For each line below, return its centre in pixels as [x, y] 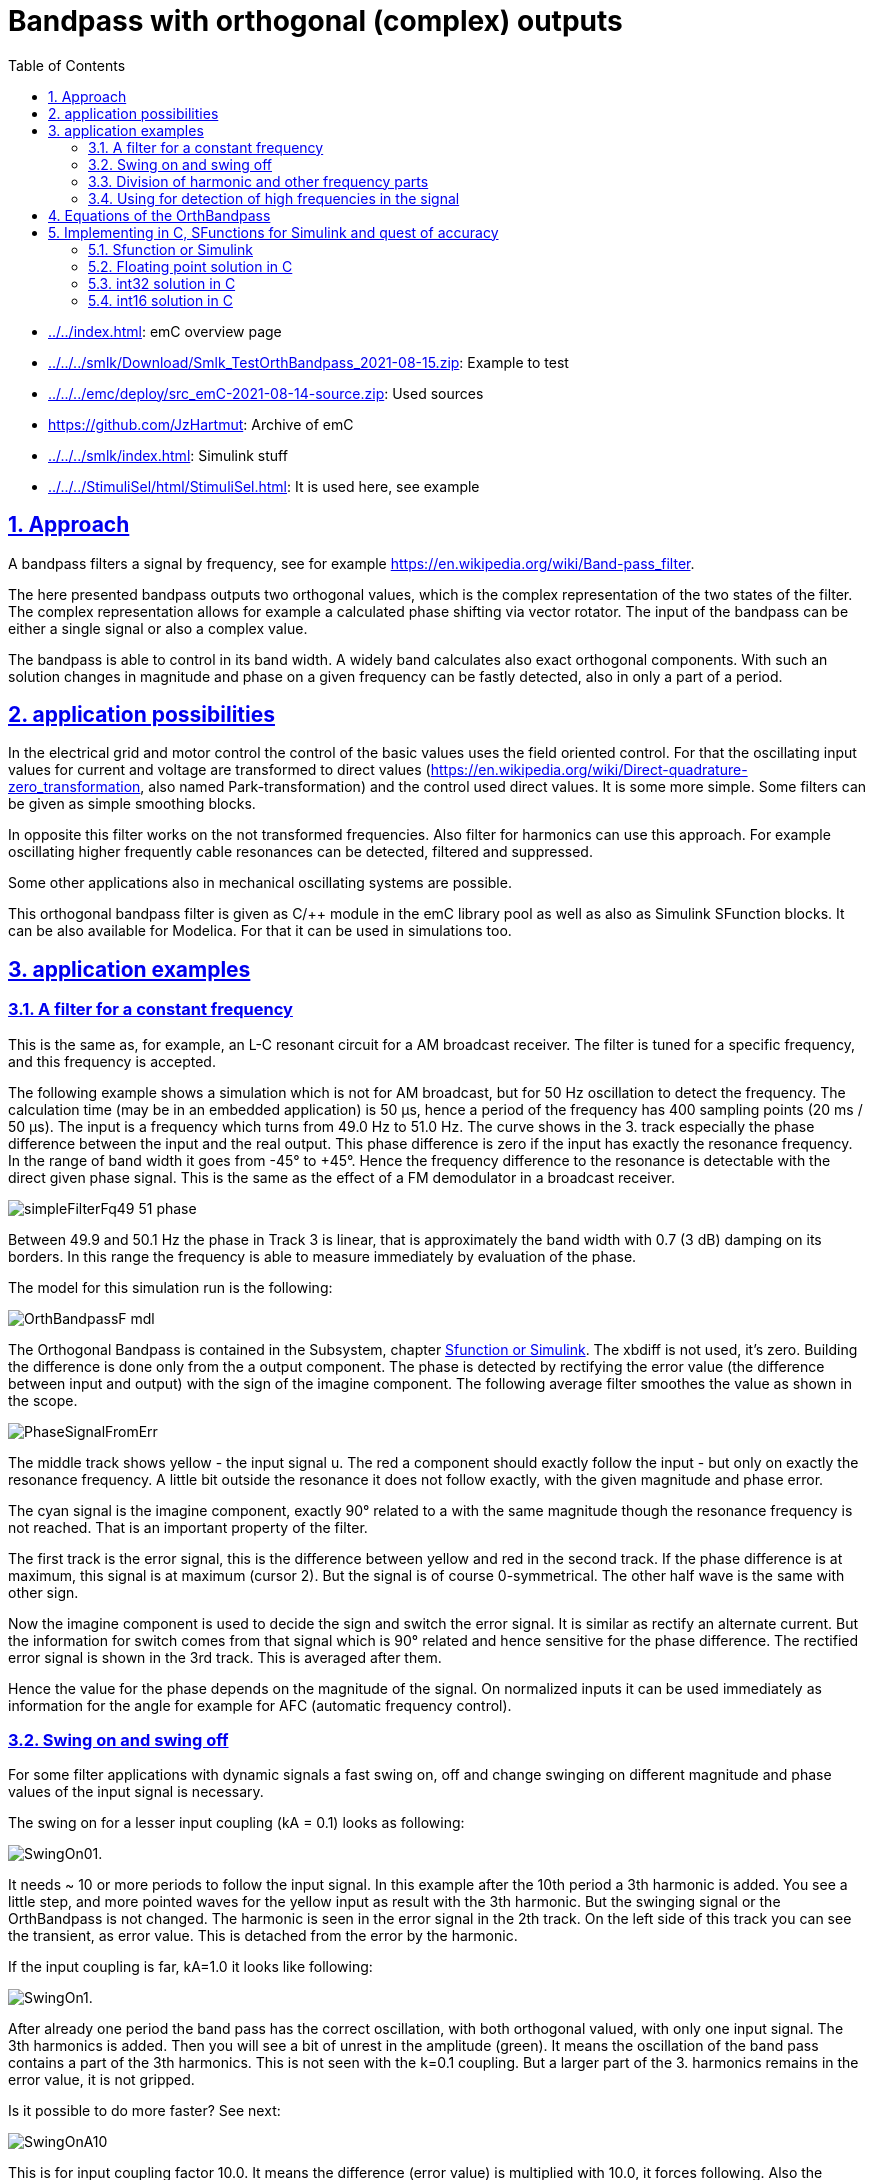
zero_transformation [74, 787]
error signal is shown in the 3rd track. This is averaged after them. [225, 1657]
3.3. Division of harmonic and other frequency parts [258, 181]
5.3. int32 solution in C [162, 283]
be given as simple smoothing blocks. [132, 804]
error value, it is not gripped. [101, 2080]
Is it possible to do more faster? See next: [144, 2111]
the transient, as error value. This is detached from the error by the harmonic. [263, 1936]
